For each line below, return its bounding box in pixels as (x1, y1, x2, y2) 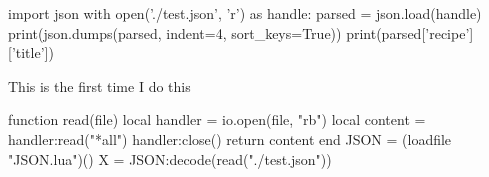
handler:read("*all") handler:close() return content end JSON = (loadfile (8, 128, 452, 149)
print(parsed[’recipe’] (346, 22, 474, 43)
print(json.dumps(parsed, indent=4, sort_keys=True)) (8, 22, 342, 43)
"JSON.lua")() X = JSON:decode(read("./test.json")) (8, 148, 332, 169)
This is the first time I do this (8, 75, 191, 96)
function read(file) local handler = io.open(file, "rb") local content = (8, 109, 426, 130)
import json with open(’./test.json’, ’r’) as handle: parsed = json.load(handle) (8, 3, 482, 23)
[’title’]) (8, 42, 54, 63)
